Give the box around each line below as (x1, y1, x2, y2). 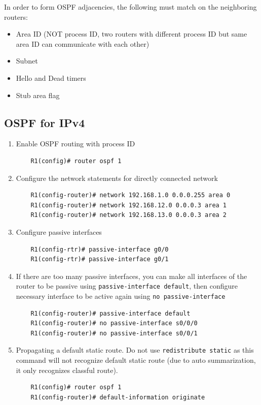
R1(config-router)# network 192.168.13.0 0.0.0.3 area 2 (30, 211, 227, 219)
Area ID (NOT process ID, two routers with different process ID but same (16, 28, 247, 39)
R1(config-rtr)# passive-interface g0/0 (30, 245, 169, 253)
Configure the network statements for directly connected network (16, 172, 218, 183)
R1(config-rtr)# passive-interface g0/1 (30, 256, 169, 263)
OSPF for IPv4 (4, 114, 85, 130)
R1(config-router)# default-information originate (30, 393, 205, 401)
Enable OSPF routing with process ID (16, 138, 135, 149)
